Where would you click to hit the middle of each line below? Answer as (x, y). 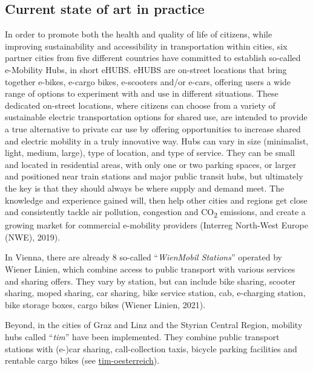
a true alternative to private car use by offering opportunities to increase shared (153, 128)
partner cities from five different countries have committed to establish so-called (153, 58)
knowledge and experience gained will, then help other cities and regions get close (156, 200)
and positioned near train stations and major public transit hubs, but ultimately (154, 176)
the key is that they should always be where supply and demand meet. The (145, 188)
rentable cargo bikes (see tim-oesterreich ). (82, 360)
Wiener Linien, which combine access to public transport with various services (150, 269)
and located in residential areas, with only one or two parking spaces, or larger (151, 164)
